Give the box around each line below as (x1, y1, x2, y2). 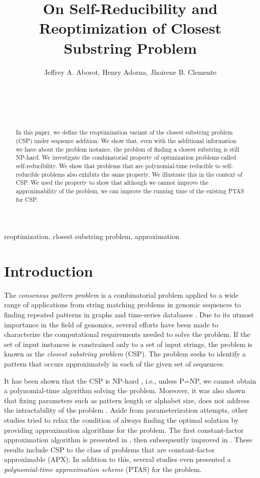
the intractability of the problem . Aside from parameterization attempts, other (4, 405, 248, 415)
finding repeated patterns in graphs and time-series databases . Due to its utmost (4, 309, 254, 320)
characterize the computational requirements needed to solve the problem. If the (4, 329, 250, 339)
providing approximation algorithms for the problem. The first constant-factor (4, 424, 244, 435)
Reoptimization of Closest (39, 18, 221, 38)
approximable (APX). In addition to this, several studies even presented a (4, 454, 231, 464)
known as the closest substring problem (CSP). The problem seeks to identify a (4, 348, 246, 359)
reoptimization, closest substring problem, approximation (4, 231, 179, 242)
